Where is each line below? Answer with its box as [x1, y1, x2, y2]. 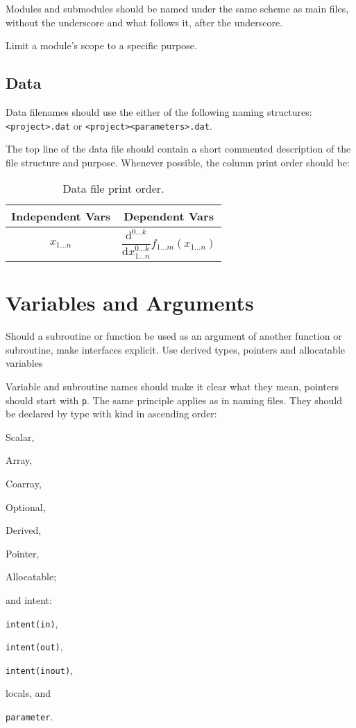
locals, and [6, 686, 51, 700]
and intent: [6, 592, 52, 607]
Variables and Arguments [6, 288, 254, 317]
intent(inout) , [6, 662, 73, 677]
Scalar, [6, 429, 35, 444]
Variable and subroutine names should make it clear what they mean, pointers [6, 379, 339, 393]
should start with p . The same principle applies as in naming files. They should [6, 392, 342, 407]
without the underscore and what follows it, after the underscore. [6, 15, 283, 29]
